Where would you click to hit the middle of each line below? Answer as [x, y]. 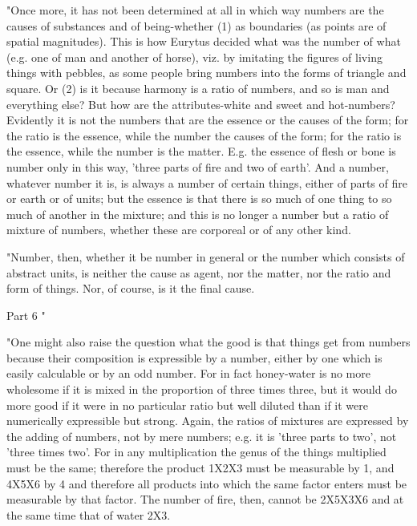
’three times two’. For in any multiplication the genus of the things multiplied [196, 452]
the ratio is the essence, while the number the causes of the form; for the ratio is [204, 135]
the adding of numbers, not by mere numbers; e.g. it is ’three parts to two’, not [202, 436]
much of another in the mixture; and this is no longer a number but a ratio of [198, 214]
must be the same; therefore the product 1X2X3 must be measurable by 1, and [200, 468]
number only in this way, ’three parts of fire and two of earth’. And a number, [198, 166]
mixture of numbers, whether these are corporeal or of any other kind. [179, 230]
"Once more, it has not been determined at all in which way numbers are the [195, 10]
